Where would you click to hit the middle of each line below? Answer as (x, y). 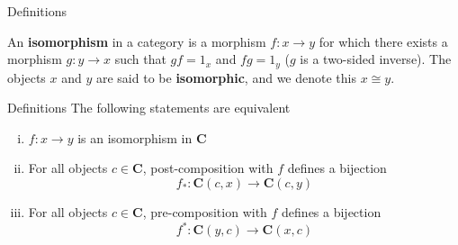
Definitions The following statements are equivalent (149, 108)
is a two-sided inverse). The (376, 59)
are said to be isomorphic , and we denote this (226, 77)
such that (140, 59)
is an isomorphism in (135, 137)
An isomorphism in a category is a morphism (137, 41)
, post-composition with (208, 168)
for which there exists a (383, 41)
